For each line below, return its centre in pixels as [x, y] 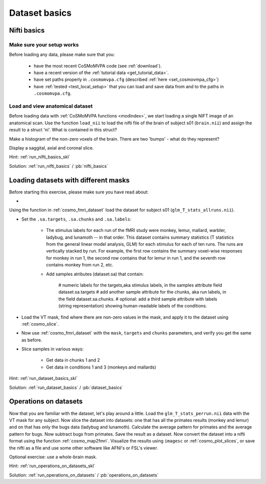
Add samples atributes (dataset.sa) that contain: [95, 274]
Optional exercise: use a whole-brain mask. [53, 457]
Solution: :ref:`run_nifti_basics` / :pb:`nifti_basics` [59, 166]
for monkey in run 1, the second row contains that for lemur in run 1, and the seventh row [136, 258]
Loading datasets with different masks [69, 180]
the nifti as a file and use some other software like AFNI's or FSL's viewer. [84, 448]
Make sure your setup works [44, 44]
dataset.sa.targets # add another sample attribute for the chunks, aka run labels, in [142, 292]
